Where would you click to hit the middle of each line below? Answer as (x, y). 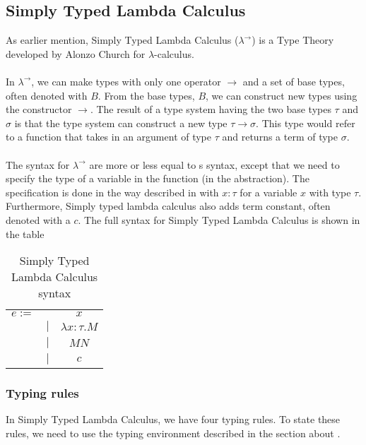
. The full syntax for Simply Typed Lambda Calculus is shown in (219, 219)
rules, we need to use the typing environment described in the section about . (173, 433)
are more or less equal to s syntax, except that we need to (214, 164)
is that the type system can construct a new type (121, 123)
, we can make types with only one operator (126, 81)
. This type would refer (306, 123)
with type (330, 192)
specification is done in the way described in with (112, 192)
